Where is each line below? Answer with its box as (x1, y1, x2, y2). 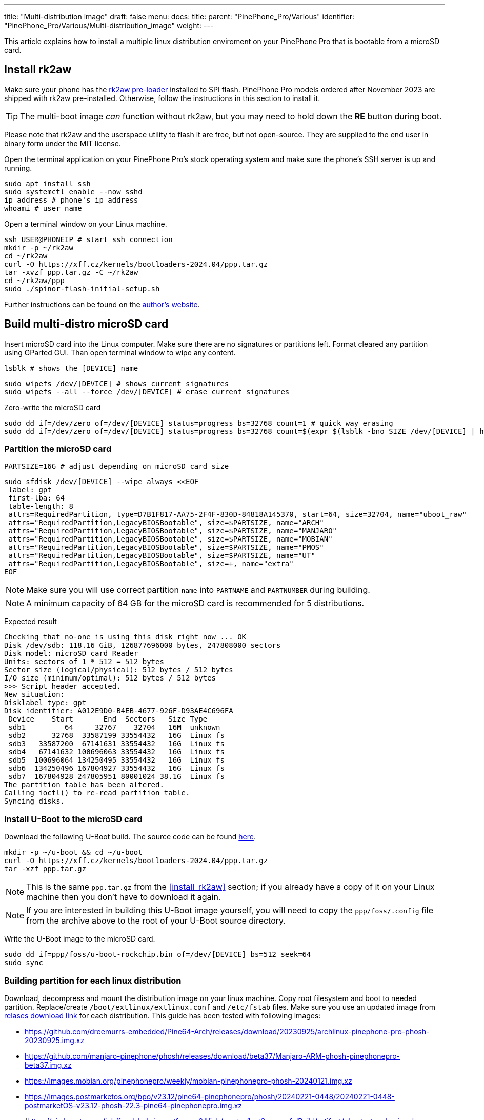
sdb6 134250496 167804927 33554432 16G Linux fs (8, 764, 225, 773)
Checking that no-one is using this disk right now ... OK (4, 633, 247, 642)
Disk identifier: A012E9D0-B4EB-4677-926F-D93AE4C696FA (4, 707, 233, 715)
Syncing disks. (4, 797, 65, 806)
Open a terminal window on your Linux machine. (4, 219, 167, 228)
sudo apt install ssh (4, 179, 91, 188)
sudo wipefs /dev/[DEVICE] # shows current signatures (4, 379, 229, 388)
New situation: (4, 690, 65, 699)
